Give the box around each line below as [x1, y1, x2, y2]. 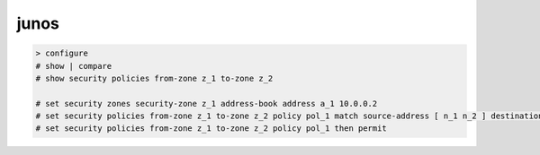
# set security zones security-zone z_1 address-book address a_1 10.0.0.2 [35, 99, 378, 108]
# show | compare [35, 61, 112, 71]
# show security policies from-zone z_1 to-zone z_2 [35, 73, 274, 83]
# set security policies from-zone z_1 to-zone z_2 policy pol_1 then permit [35, 124, 387, 133]
